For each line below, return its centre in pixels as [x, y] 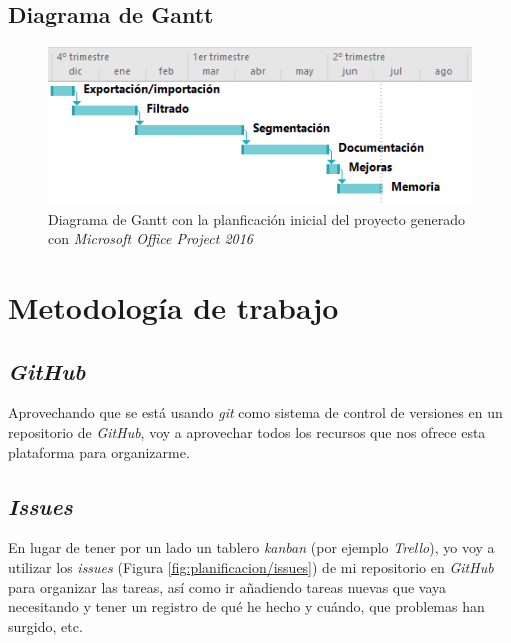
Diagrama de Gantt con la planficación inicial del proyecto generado [256, 218]
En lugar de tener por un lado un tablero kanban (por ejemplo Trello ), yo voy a [251, 547]
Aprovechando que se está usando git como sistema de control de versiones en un [255, 412]
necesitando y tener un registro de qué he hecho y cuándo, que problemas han [246, 606]
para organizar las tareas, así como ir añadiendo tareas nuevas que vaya [227, 586]
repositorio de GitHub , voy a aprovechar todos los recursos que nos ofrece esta [247, 432]
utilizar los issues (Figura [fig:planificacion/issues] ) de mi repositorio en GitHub [251, 567]
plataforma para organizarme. [99, 451]
